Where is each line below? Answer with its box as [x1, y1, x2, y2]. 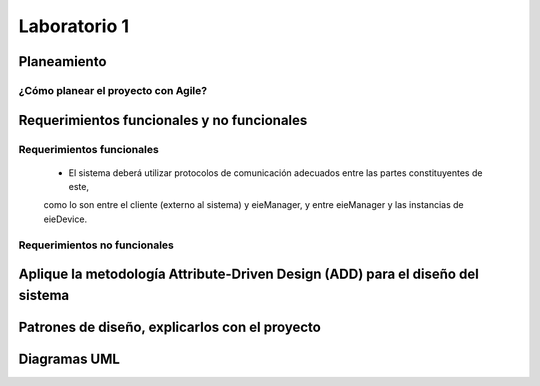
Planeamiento [18, 53, 107, 70]
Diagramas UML [18, 350, 120, 367]
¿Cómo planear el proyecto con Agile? [18, 83, 208, 97]
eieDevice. [43, 213, 88, 225]
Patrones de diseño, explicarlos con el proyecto [18, 318, 322, 335]
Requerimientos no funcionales [18, 238, 174, 252]
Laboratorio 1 [18, 15, 130, 37]
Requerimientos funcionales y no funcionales [18, 111, 308, 129]
